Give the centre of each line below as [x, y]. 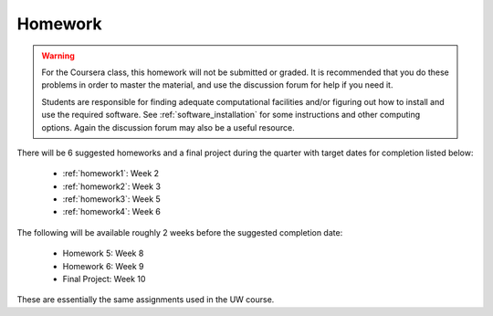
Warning [58, 56]
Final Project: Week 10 [104, 279]
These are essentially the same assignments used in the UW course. [146, 300]
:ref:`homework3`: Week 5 [112, 199]
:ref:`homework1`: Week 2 [111, 174]
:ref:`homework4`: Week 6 [112, 212]
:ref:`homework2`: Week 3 [112, 186]
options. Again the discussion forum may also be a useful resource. [168, 127]
